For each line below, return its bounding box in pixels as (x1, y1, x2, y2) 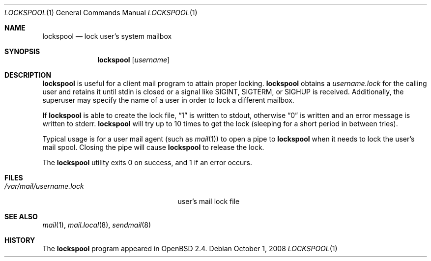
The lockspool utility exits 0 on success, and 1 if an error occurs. (42, 158, 252, 167)
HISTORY (4, 236, 35, 244)
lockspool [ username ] (97, 56, 170, 64)
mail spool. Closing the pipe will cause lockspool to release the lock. (42, 143, 264, 151)
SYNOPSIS (4, 47, 40, 56)
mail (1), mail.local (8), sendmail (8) (42, 221, 151, 229)
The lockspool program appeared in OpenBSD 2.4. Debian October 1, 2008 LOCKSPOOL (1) (42, 244, 338, 253)
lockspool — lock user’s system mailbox (42, 32, 172, 40)
